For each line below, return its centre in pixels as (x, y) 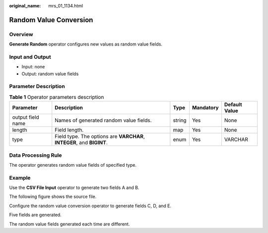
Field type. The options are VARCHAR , (100, 137)
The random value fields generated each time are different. (69, 224)
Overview (21, 34)
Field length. (69, 130)
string (180, 120)
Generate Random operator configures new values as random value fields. (86, 44)
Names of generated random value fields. (103, 120)
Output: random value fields (50, 74)
